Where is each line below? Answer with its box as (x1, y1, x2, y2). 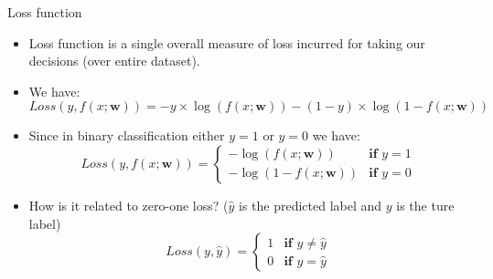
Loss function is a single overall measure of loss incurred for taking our (28, 33, 425, 52)
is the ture (396, 195, 455, 214)
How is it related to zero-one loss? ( (28, 195, 229, 214)
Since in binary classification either (28, 126, 225, 145)
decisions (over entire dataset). (28, 51, 200, 70)
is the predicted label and (238, 195, 382, 214)
